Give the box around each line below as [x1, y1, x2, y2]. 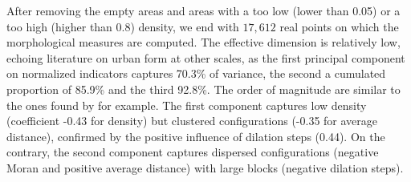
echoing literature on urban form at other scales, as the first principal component [6, 49, 405, 66]
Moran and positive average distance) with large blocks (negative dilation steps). [6, 159, 404, 176]
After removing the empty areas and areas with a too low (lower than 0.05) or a [6, 2, 401, 18]
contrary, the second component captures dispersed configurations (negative [6, 144, 379, 160]
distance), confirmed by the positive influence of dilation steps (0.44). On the [6, 127, 385, 144]
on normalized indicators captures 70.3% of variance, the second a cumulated [6, 65, 386, 82]
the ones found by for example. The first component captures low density [6, 96, 367, 113]
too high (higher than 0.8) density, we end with [6, 18, 239, 34]
